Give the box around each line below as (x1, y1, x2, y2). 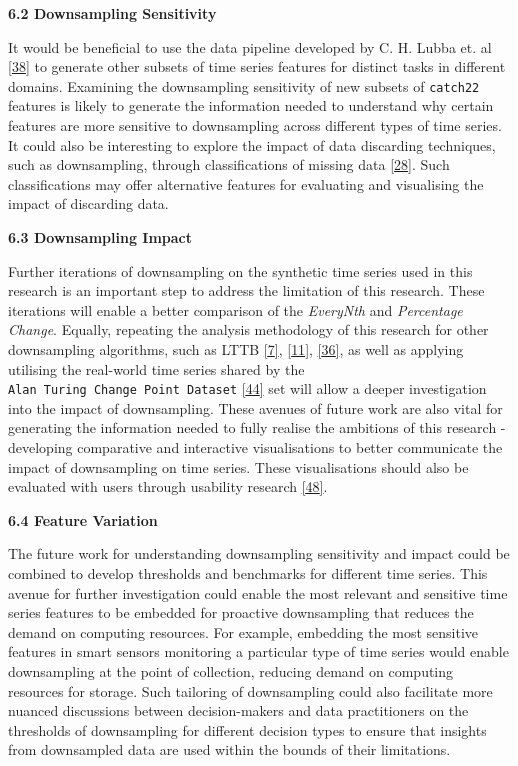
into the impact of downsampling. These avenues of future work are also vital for (8, 397, 503, 418)
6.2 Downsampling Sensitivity (8, 3, 217, 23)
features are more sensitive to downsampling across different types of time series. (8, 115, 502, 136)
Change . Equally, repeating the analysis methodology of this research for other (8, 319, 489, 340)
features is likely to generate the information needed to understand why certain (8, 95, 494, 116)
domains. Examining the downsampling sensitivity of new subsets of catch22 (8, 75, 480, 96)
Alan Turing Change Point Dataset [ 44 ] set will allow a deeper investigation (8, 378, 487, 399)
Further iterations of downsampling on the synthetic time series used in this (8, 260, 473, 281)
